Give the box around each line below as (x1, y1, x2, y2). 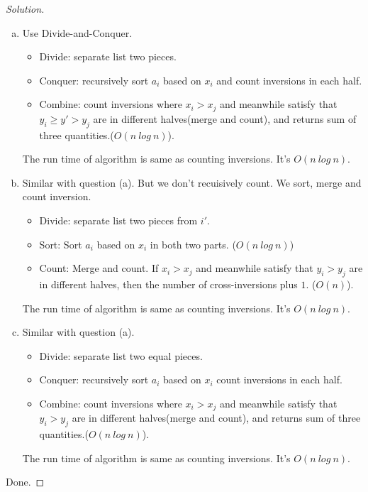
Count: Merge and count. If (39, 261, 159, 275)
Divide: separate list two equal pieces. (39, 348, 203, 363)
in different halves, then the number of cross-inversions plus (39, 276, 298, 291)
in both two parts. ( (150, 236, 236, 251)
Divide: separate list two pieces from (39, 213, 198, 227)
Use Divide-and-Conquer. (22, 25, 133, 40)
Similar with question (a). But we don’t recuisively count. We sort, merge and (22, 175, 362, 190)
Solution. (6, 1, 45, 16)
